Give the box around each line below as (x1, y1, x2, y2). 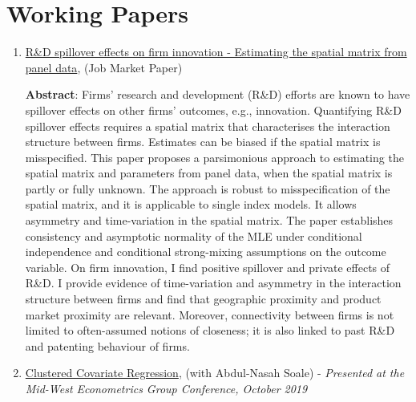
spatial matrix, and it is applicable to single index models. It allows (25, 196, 357, 213)
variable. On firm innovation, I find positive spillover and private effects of (25, 258, 390, 275)
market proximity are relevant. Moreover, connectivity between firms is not (25, 306, 394, 323)
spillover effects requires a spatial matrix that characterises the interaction (25, 117, 390, 134)
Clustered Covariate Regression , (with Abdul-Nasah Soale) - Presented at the (25, 364, 405, 381)
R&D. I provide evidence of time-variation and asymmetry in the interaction (25, 274, 402, 291)
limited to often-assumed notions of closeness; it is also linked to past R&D (25, 322, 395, 339)
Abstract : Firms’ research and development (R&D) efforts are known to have (25, 86, 410, 103)
